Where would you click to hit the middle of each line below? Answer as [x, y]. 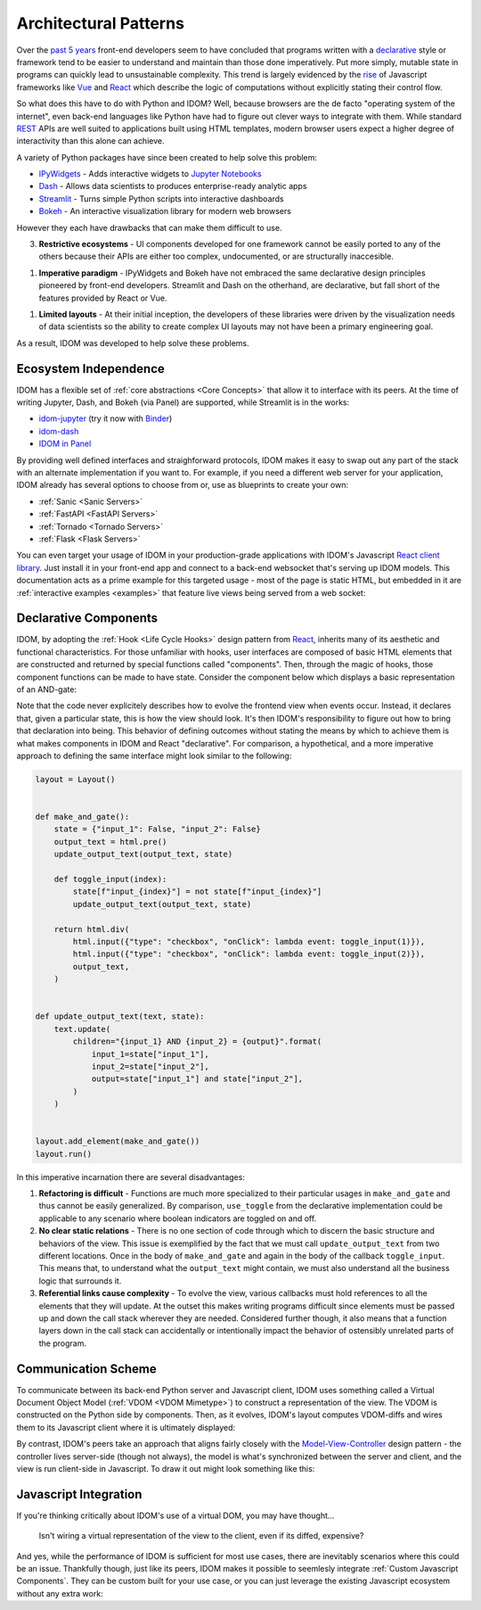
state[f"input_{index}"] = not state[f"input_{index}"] [197, 892]
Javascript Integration [79, 1494]
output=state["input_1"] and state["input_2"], [197, 1079]
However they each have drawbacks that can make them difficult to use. [149, 227]
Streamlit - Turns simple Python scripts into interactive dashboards [161, 198]
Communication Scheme [87, 1369]
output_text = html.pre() [110, 842]
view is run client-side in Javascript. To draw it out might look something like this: [166, 1468]
